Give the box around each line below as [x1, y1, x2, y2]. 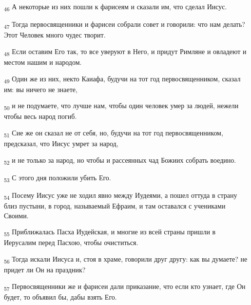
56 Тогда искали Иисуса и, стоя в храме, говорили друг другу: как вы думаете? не [4, 254, 248, 265]
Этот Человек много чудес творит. [4, 30, 106, 40]
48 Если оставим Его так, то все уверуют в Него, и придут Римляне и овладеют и [4, 46, 247, 57]
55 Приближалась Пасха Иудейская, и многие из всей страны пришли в [4, 227, 216, 238]
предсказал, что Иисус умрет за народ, [4, 138, 118, 149]
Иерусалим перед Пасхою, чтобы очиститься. [4, 237, 138, 248]
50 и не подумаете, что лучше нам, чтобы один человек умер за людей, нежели [4, 100, 239, 112]
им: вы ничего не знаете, [4, 84, 77, 94]
